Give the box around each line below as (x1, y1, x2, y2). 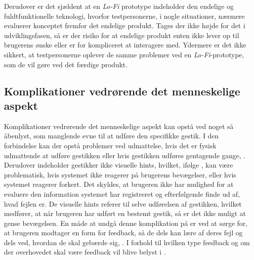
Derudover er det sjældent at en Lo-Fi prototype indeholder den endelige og (4, 1, 234, 11)
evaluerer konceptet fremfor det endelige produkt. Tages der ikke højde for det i (4, 20, 246, 31)
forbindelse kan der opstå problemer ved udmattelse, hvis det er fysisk (4, 140, 216, 150)
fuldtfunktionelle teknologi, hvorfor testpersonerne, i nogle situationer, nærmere (4, 10, 245, 21)
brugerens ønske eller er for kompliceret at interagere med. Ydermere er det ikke (4, 40, 247, 50)
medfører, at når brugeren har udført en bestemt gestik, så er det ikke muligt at (4, 208, 246, 218)
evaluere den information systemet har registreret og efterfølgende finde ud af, (4, 188, 240, 199)
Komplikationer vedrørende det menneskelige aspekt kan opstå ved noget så (4, 121, 234, 131)
